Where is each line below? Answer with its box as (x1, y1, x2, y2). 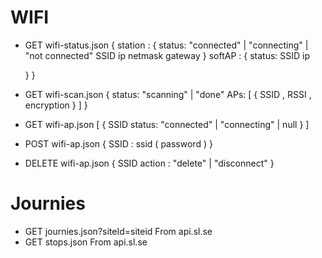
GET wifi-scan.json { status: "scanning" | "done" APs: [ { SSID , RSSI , (24, 88, 312, 100)
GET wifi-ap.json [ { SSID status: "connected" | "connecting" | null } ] (24, 118, 310, 130)
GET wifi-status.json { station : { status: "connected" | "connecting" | (24, 39, 309, 51)
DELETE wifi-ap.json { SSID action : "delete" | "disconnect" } (24, 157, 275, 169)
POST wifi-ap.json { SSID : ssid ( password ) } (24, 137, 213, 150)
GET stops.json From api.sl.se (24, 236, 148, 248)
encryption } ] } (24, 99, 88, 111)
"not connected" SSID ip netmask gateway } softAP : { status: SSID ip (24, 49, 311, 61)
